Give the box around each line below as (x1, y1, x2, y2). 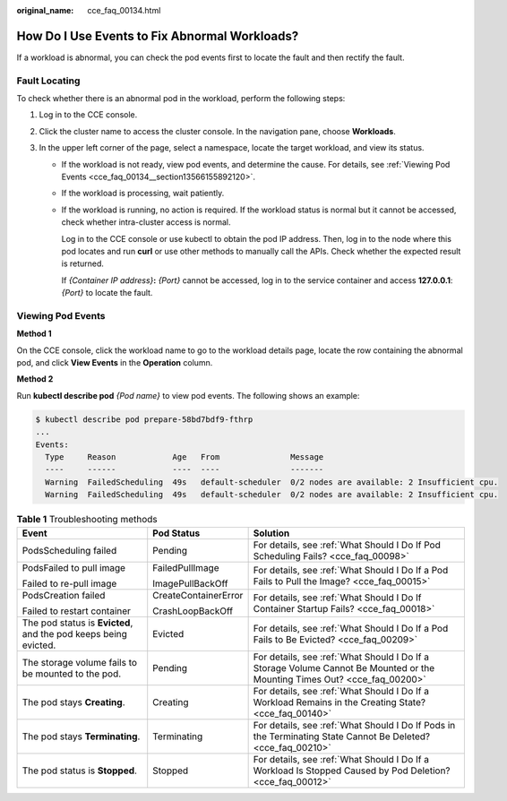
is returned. (61, 258, 105, 269)
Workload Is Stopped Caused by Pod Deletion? (253, 764, 451, 777)
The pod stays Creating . (21, 695, 125, 708)
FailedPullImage (152, 561, 219, 573)
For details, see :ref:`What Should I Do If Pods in (253, 719, 456, 731)
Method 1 (16, 328, 53, 340)
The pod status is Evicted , (21, 616, 133, 629)
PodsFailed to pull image (21, 561, 125, 573)
